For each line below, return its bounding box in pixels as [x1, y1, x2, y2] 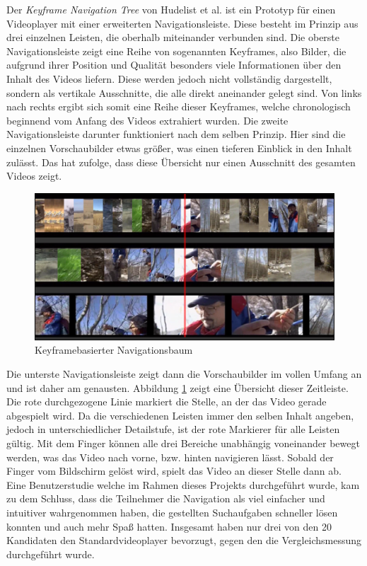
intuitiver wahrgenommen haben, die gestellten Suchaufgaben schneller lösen [6, 505, 338, 519]
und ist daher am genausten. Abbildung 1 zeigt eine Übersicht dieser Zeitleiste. [6, 380, 349, 395]
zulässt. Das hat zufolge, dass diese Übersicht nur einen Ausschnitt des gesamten [6, 154, 356, 169]
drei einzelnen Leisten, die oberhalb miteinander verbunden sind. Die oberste [6, 30, 340, 45]
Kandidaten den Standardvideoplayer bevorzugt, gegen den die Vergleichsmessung [6, 533, 362, 548]
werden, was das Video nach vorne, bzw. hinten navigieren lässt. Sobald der [6, 449, 334, 464]
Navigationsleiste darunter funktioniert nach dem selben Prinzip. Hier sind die [6, 127, 346, 141]
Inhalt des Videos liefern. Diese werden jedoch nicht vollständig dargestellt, [6, 71, 332, 86]
